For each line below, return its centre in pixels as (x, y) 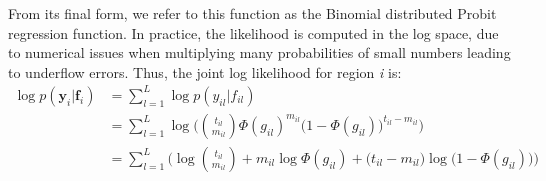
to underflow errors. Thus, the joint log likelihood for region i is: (205, 71)
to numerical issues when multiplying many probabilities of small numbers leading (259, 52)
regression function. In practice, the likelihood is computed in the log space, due (253, 32)
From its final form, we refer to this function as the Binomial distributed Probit (252, 13)
